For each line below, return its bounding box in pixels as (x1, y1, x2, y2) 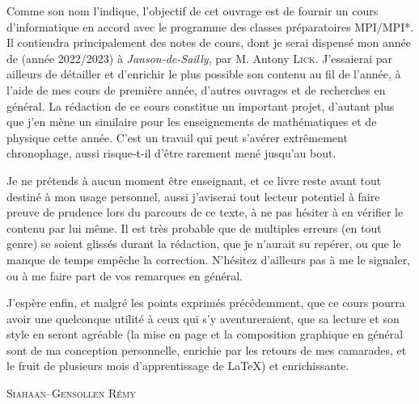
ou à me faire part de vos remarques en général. (6, 267, 243, 284)
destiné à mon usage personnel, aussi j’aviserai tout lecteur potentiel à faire (6, 187, 380, 204)
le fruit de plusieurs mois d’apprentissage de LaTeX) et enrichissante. (6, 357, 349, 374)
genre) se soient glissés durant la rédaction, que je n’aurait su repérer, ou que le (6, 235, 401, 252)
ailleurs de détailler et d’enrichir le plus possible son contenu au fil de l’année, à (6, 65, 401, 82)
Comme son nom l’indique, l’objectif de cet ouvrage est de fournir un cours (6, 2, 379, 19)
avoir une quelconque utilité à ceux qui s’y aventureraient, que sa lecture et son (6, 309, 400, 326)
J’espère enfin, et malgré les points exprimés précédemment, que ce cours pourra (6, 294, 405, 311)
